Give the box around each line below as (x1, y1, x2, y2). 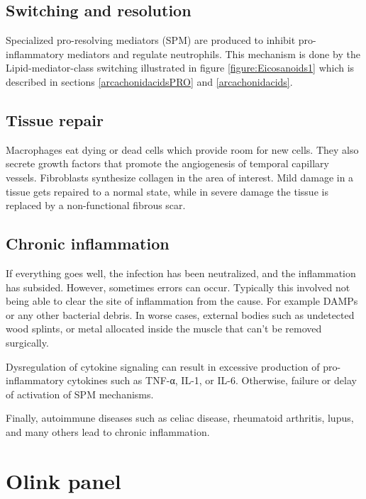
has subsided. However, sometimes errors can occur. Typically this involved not (6, 279, 350, 294)
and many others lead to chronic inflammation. (6, 424, 210, 439)
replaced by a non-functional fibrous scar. (6, 198, 186, 213)
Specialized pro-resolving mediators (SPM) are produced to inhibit (6, 33, 296, 47)
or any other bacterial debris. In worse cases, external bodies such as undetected (6, 307, 355, 322)
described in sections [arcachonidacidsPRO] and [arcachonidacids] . (6, 74, 293, 89)
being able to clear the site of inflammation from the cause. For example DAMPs (6, 293, 358, 308)
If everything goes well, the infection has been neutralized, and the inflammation (6, 265, 356, 280)
